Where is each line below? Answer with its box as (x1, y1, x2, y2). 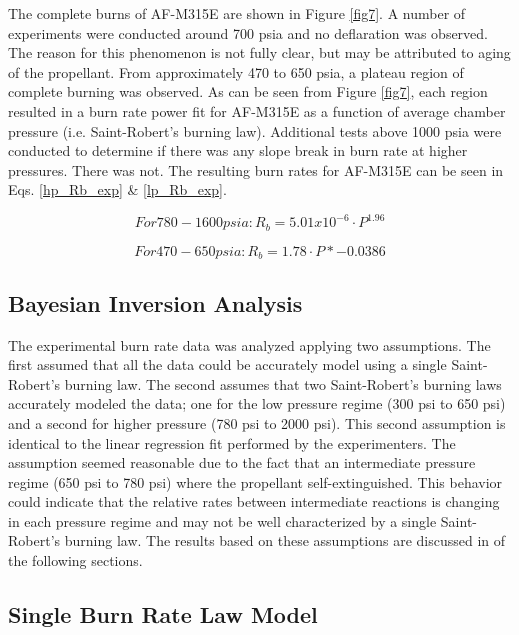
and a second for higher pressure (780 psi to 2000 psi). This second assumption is (8, 412, 506, 433)
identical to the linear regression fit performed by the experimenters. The (8, 432, 456, 453)
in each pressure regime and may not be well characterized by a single (8, 510, 437, 531)
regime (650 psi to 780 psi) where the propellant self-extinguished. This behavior (8, 471, 503, 492)
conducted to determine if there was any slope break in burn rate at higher (8, 140, 468, 161)
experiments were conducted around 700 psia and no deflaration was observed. (8, 22, 489, 43)
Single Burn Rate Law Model (8, 599, 318, 630)
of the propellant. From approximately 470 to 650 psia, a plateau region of (8, 61, 464, 82)
